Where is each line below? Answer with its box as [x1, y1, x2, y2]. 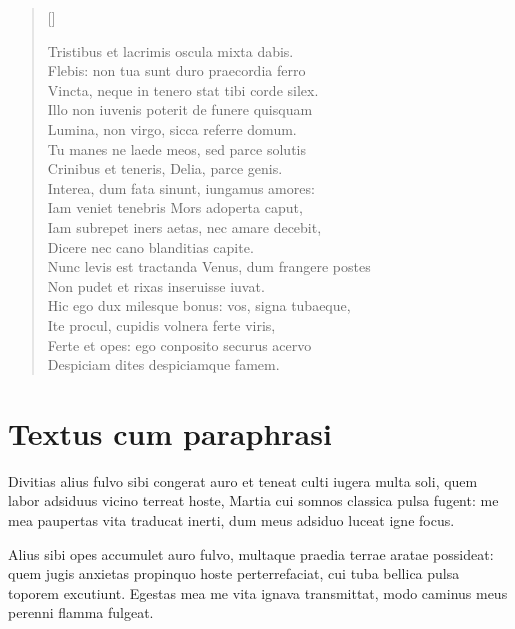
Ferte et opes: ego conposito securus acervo [47, 334, 312, 355]
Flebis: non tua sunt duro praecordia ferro [47, 60, 306, 81]
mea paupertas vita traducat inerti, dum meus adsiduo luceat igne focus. [8, 510, 455, 530]
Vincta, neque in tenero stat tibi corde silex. [47, 79, 319, 100]
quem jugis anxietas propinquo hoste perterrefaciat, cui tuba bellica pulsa [8, 563, 460, 584]
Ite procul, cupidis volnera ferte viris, [47, 314, 276, 335]
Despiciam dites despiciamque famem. [47, 354, 280, 375]
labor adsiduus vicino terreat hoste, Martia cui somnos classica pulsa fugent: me [8, 490, 499, 511]
